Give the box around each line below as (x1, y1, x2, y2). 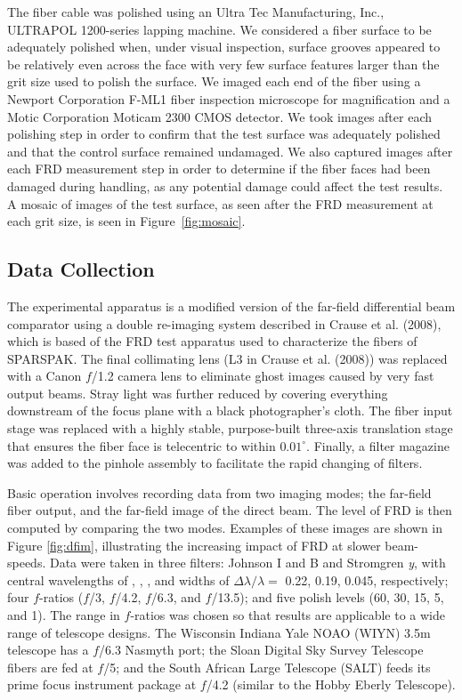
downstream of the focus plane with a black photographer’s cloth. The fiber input (7, 401, 453, 420)
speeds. (7, 553, 46, 572)
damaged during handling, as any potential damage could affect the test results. (7, 176, 443, 195)
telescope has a (7, 640, 89, 659)
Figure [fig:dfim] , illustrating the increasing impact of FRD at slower (7, 535, 381, 554)
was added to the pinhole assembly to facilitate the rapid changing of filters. (7, 454, 423, 472)
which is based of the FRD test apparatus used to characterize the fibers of (7, 332, 417, 350)
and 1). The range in (7, 606, 120, 624)
